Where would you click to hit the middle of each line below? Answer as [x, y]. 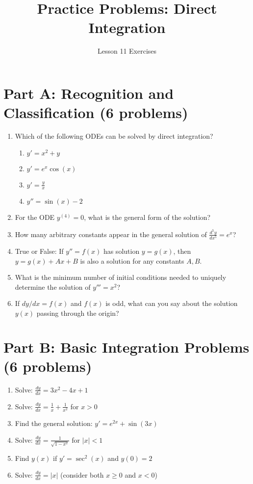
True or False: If [39, 251]
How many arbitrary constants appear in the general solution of [111, 234]
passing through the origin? [78, 313]
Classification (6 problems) [96, 112]
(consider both [82, 474]
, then [182, 251]
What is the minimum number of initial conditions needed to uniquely [121, 277]
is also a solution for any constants [132, 260]
